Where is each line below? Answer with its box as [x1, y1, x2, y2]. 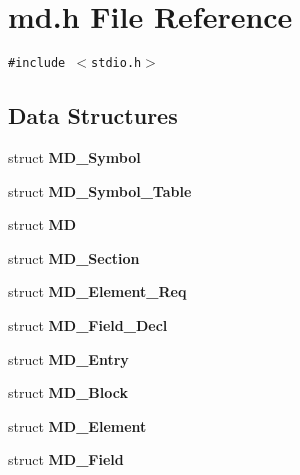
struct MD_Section [8, 247, 140, 268]
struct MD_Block [8, 382, 128, 403]
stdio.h [91, 56, 142, 71]
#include [8, 56, 66, 71]
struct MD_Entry [8, 348, 129, 369]
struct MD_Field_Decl [8, 314, 168, 335]
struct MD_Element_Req [8, 281, 187, 302]
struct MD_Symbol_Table [8, 180, 192, 201]
